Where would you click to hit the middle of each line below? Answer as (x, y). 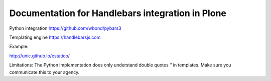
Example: (19, 47)
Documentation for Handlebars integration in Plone (118, 13)
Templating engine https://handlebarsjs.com (55, 37)
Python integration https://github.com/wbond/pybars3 (65, 28)
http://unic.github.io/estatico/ (40, 56)
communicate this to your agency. (44, 72)
